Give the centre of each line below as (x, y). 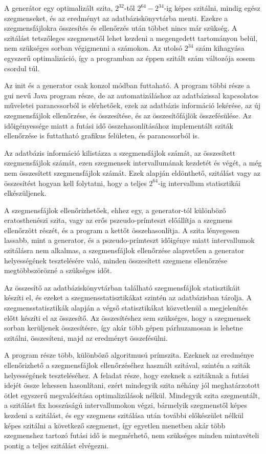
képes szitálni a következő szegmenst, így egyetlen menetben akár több (115, 425)
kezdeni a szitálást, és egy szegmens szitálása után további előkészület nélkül (124, 415)
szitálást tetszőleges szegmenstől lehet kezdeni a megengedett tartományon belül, (131, 38)
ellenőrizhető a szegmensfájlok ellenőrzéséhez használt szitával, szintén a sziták (127, 365)
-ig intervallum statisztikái (199, 183)
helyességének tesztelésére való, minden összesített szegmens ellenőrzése (116, 260)
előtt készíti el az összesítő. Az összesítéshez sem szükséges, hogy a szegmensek (127, 317)
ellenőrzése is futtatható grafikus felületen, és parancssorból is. (102, 136)
